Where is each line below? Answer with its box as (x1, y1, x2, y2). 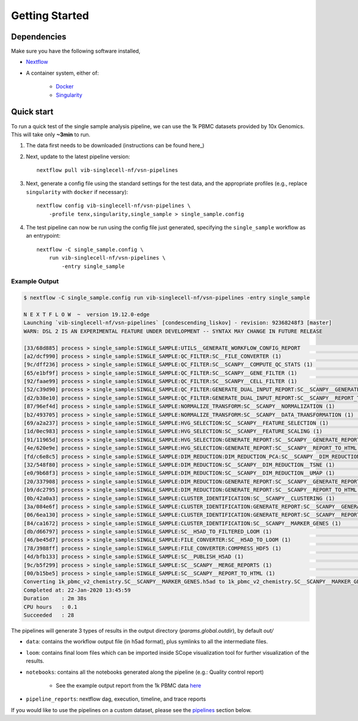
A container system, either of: (26, 69, 99, 76)
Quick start (11, 107, 54, 117)
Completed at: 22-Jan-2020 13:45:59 (23, 587, 131, 593)
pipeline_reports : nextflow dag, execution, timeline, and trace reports (26, 695, 206, 702)
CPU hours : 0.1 (23, 603, 78, 610)
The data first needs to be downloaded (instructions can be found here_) (26, 142, 205, 149)
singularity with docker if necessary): (26, 188, 128, 195)
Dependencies (11, 32, 67, 42)
